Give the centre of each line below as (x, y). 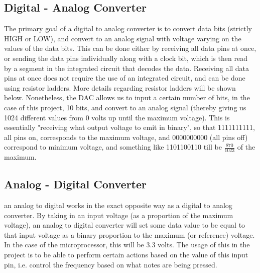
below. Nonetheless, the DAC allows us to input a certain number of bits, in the (127, 97)
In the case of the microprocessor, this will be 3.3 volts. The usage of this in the (127, 245)
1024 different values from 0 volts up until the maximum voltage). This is (117, 117)
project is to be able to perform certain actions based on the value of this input (126, 254)
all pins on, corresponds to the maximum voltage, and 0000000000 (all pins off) (126, 137)
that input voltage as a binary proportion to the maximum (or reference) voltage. (129, 234)
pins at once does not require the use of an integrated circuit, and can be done (125, 78)
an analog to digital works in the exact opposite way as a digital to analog (118, 205)
